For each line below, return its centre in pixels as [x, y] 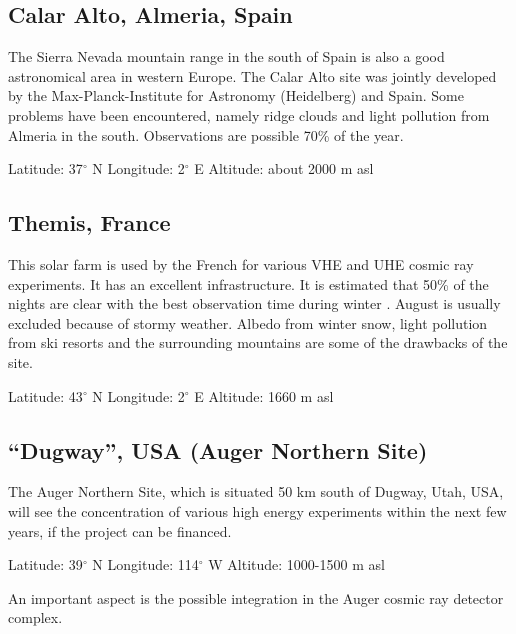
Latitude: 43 [45, 395]
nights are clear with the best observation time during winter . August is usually [254, 303]
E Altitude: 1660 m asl [264, 395]
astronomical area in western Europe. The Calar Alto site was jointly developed [252, 75]
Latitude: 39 [45, 564]
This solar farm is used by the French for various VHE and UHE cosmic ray [241, 263]
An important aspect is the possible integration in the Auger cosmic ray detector [256, 597]
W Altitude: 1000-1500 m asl [296, 564]
